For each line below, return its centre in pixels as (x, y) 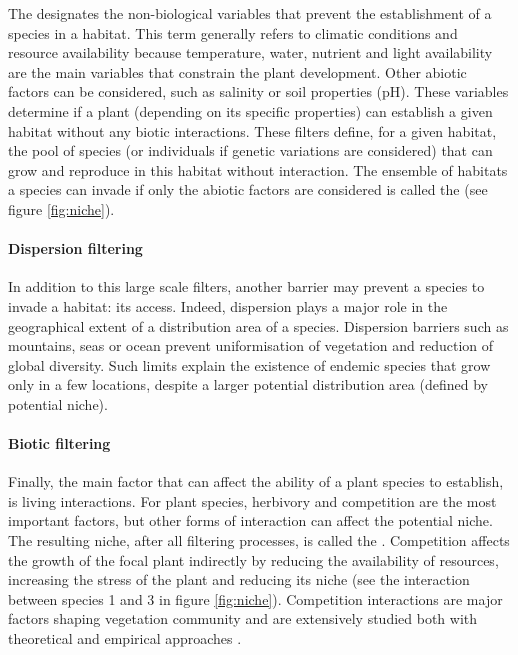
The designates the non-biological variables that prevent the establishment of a (250, 13)
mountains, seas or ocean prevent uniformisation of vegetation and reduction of (251, 345)
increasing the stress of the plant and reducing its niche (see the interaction (239, 579)
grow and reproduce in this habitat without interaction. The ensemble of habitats (258, 169)
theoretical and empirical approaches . (125, 638)
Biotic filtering (59, 443)
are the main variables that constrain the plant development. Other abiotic (237, 71)
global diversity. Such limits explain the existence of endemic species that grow (249, 364)
